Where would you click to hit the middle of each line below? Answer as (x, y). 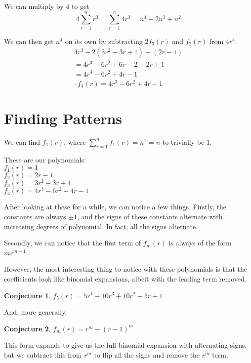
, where (75, 141)
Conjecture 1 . (27, 295)
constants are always (35, 216)
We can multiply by (34, 6)
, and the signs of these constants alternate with (150, 216)
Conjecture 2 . (27, 328)
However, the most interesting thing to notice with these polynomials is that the (125, 269)
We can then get (29, 41)
